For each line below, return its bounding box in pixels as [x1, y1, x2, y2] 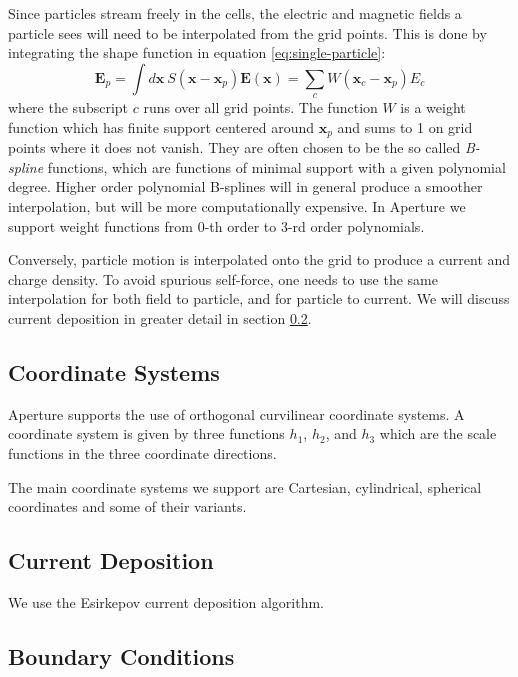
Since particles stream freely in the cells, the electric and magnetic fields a [8, 3, 462, 23]
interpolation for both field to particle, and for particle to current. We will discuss [8, 288, 510, 309]
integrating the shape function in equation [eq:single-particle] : [8, 42, 386, 63]
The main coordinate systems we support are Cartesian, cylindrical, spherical [8, 476, 482, 497]
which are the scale [379, 423, 497, 444]
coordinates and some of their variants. [8, 496, 247, 517]
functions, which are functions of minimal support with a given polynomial [47, 156, 506, 177]
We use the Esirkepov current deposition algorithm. [8, 591, 324, 612]
